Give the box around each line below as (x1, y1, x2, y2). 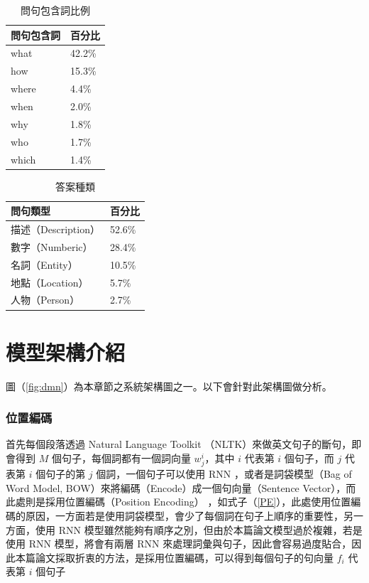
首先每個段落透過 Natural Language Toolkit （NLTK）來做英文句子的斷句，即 (6, 437, 362, 451)
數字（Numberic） (11, 239, 93, 254)
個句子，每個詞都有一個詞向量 (51, 451, 191, 466)
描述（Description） (11, 222, 100, 237)
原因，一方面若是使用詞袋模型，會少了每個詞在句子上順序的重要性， (25, 508, 343, 523)
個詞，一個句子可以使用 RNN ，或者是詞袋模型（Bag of (96, 466, 352, 481)
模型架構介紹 (6, 337, 126, 366)
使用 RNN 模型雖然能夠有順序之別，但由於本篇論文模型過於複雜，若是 (35, 522, 363, 537)
